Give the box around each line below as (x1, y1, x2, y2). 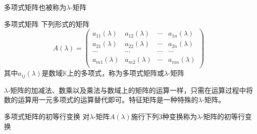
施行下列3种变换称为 (131, 111, 197, 122)
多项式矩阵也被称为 (4, 2, 66, 12)
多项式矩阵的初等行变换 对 (4, 111, 90, 122)
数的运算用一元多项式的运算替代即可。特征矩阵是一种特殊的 (4, 94, 198, 105)
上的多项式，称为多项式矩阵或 (67, 68, 164, 78)
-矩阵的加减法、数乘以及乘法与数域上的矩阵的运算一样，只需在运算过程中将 (8, 85, 253, 95)
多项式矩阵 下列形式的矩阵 (4, 18, 90, 29)
